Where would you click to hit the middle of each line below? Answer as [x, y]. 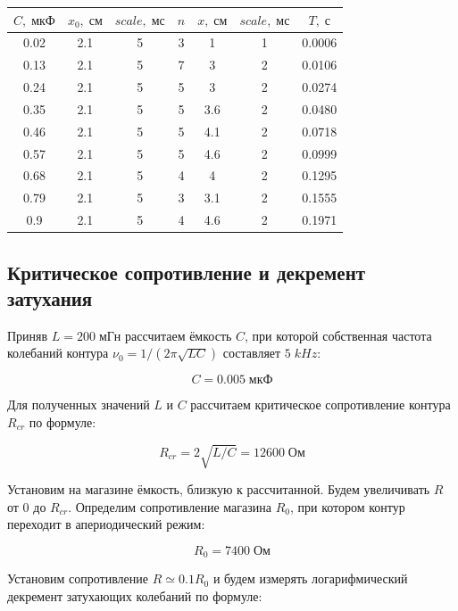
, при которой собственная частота [338, 335]
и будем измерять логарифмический [310, 578]
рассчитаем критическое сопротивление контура [321, 405]
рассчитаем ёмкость [179, 335]
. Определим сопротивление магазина [170, 506]
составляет [252, 353]
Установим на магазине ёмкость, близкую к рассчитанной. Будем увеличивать [219, 489]
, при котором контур [347, 506]
